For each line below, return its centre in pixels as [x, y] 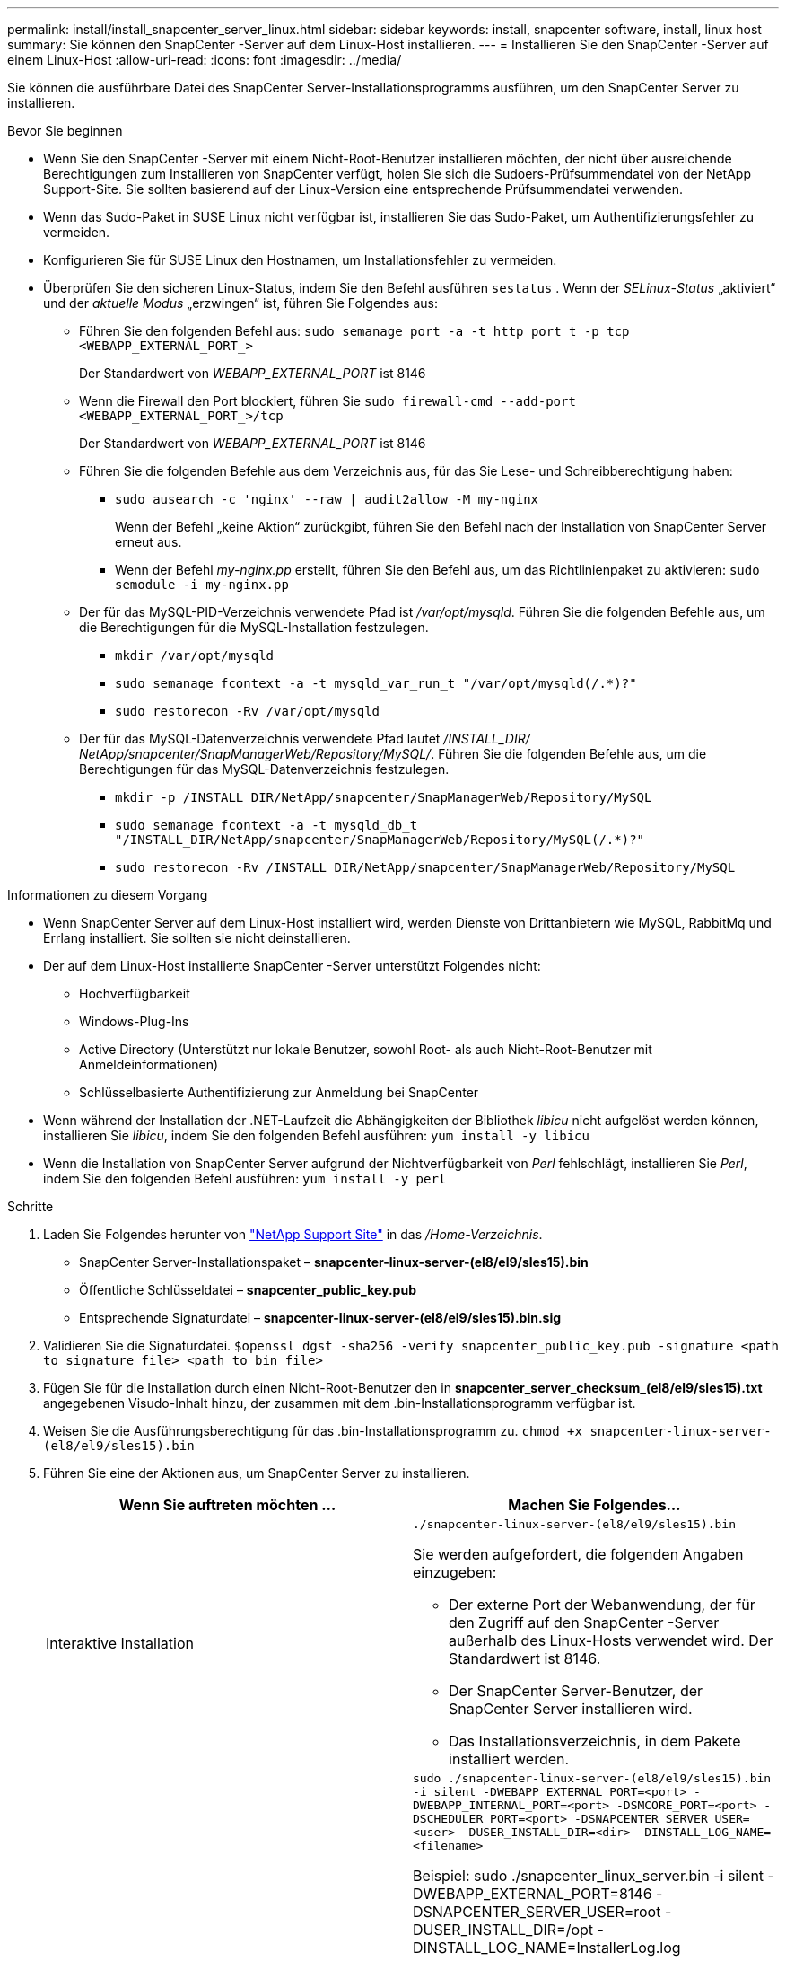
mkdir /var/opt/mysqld [195, 655]
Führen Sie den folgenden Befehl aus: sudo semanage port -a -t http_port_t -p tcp [354, 331]
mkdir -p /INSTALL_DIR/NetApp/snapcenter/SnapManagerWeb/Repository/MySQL [384, 797]
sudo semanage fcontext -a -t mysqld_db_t [266, 825]
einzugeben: [455, 1572]
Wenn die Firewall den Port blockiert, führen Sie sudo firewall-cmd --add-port [327, 401]
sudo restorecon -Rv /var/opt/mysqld [248, 711]
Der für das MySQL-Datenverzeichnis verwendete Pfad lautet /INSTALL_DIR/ [305, 739]
